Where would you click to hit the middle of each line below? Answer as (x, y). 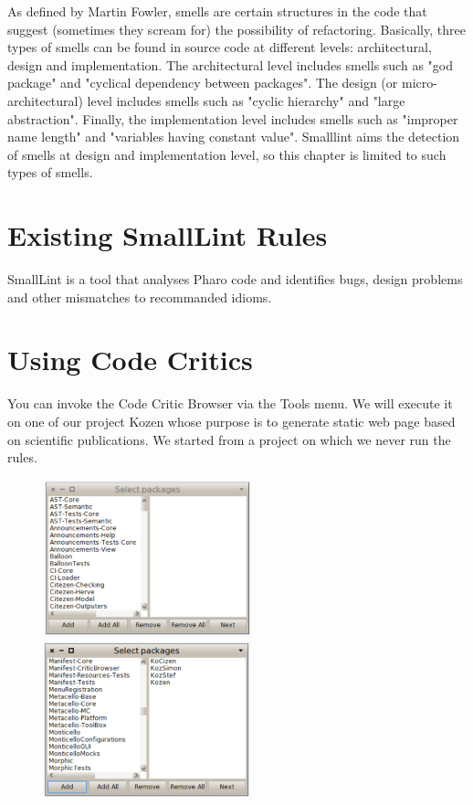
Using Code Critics (130, 360)
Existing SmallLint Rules (168, 235)
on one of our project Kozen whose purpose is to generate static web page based (231, 421)
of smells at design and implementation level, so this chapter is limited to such (227, 154)
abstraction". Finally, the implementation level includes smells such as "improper (233, 118)
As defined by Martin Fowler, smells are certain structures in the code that (217, 11)
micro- (419, 83)
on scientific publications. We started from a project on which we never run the (229, 439)
